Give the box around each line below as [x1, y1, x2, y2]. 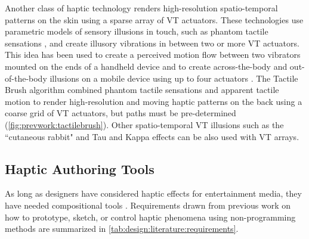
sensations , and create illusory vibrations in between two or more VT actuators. [5, 36, 299, 49]
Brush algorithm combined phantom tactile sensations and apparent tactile [5, 83, 279, 96]
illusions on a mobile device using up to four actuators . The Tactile [50, 72, 298, 84]
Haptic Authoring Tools [5, 159, 154, 178]
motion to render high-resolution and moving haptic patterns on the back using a [5, 95, 302, 107]
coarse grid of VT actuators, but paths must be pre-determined [5, 107, 236, 119]
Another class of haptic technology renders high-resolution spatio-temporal [5, 2, 278, 14]
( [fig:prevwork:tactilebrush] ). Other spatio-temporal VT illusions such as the [5, 118, 284, 131]
